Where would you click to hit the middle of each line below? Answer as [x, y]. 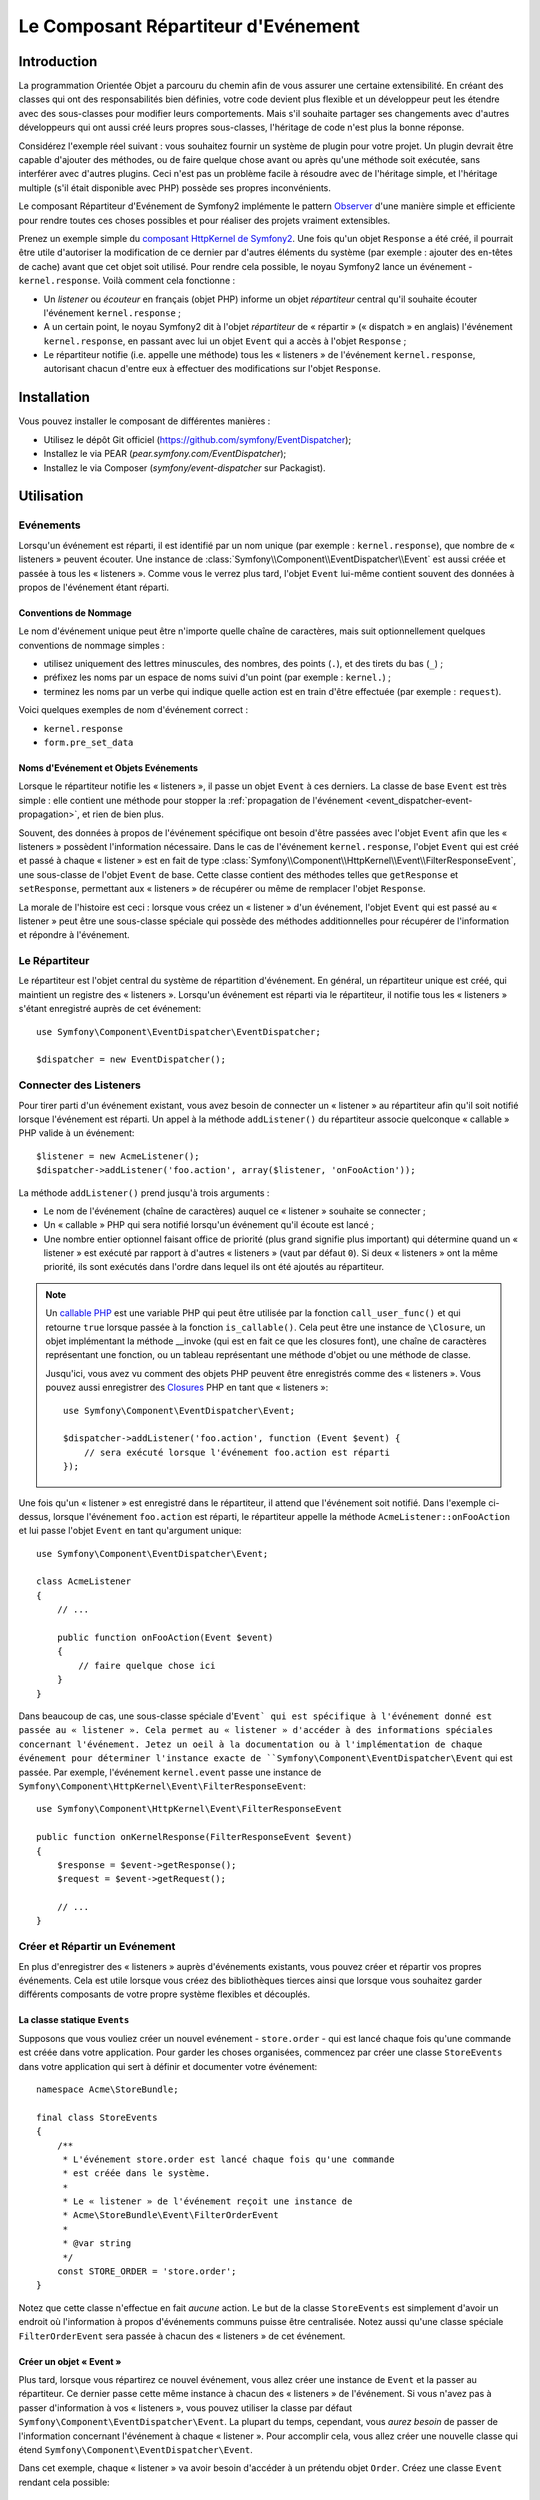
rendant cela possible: [64, 2482]
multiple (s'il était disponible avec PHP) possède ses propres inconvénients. [175, 187]
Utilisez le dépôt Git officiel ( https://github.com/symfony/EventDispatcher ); [197, 439]
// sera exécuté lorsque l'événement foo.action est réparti [236, 1452]
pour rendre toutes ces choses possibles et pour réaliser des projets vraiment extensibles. [204, 220]
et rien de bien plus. [122, 814]
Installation [54, 397]
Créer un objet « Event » [70, 2361]
